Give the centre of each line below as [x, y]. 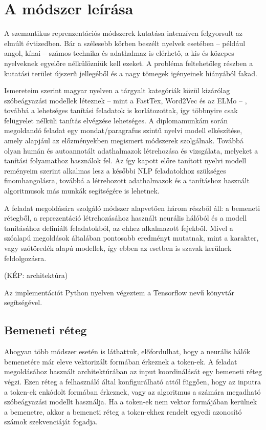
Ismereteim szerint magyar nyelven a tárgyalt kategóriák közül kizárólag [117, 90]
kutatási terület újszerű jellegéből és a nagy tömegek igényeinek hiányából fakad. [131, 73]
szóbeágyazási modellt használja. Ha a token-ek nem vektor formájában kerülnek [131, 402]
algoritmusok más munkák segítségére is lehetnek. [82, 191]
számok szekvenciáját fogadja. [51, 422]
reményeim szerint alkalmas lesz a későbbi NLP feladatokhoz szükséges [115, 170]
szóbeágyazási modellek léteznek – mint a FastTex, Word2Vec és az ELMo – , [126, 100]
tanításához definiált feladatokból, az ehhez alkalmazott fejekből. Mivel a [119, 228]
